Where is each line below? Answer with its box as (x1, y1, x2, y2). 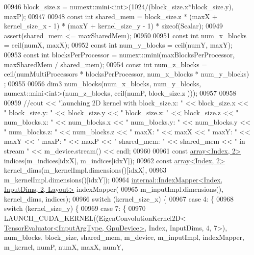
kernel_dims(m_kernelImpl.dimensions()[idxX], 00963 (4, 165, 167, 175)
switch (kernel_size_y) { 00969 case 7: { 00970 (4, 203, 146, 213)
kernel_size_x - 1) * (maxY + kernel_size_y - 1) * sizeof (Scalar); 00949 (4, 21, 223, 31)
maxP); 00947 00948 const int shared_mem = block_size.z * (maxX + (4, 11, 218, 21)
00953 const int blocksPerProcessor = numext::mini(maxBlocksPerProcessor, (4, 49, 235, 59)
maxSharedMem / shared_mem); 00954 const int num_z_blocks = (4, 59, 207, 69)
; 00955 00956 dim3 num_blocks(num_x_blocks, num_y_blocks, (4, 78, 201, 88)
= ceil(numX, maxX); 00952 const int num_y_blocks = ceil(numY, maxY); (4, 40, 233, 50)
